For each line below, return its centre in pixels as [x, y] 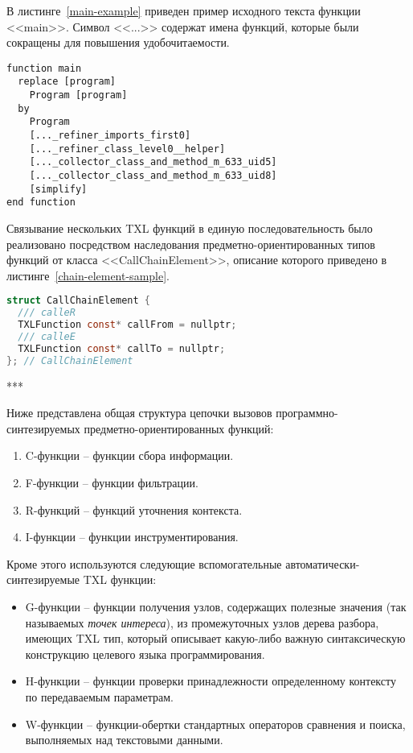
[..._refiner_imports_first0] [110, 136]
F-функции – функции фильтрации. [112, 482]
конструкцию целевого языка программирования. [145, 654]
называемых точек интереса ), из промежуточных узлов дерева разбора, [202, 622]
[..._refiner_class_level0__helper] [127, 149]
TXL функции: [120, 579]
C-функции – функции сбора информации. [129, 455]
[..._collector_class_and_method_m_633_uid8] [153, 176]
